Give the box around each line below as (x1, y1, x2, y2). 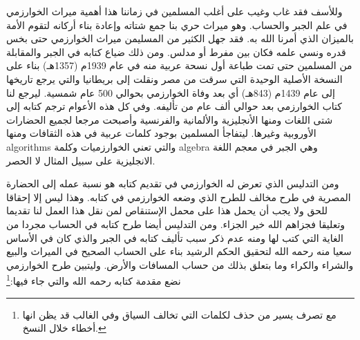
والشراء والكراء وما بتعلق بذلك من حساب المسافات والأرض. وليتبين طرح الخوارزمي (6, 257, 354, 272)
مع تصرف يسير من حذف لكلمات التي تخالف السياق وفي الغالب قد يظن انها (22, 307, 337, 321)
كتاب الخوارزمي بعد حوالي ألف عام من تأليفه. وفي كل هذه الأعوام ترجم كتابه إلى (6, 99, 342, 113)
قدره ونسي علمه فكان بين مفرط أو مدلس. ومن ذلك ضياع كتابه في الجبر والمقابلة (6, 44, 346, 59)
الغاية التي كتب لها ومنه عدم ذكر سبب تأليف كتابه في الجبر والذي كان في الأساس (6, 230, 343, 245)
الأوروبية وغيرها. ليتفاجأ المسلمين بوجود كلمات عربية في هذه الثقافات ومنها (6, 126, 316, 140)
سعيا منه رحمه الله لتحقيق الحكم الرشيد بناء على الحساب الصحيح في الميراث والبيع (6, 244, 352, 258)
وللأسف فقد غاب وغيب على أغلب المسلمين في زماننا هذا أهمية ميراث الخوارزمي (6, 4, 343, 18)
